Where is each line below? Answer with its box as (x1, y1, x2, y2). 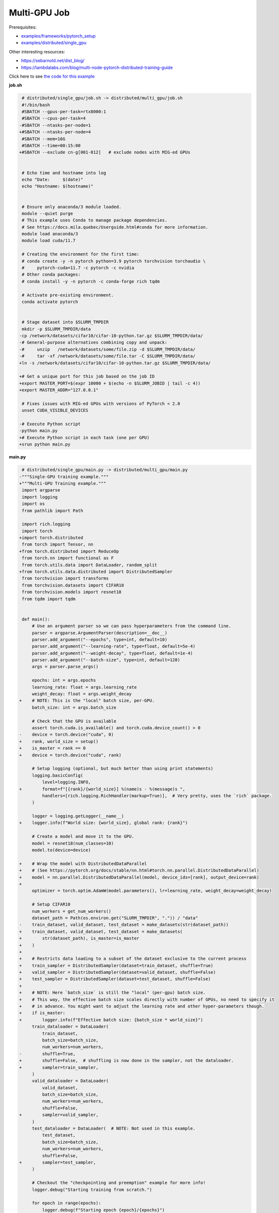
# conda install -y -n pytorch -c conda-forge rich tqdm (22, 279, 160, 284)
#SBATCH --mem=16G (22, 136, 65, 142)
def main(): (22, 616, 50, 622)
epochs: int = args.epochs (31, 677, 96, 683)
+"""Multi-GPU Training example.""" (19, 480, 107, 486)
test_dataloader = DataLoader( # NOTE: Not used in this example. (31, 1126, 196, 1131)
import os (22, 501, 45, 507)
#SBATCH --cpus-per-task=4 (22, 115, 86, 121)
